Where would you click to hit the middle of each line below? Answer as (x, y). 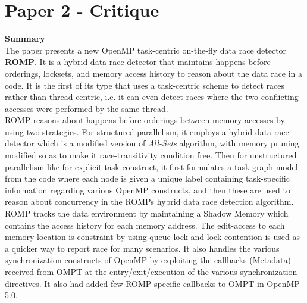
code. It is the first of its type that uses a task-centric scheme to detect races (145, 85)
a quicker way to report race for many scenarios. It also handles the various (142, 248)
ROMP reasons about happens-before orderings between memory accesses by (145, 120)
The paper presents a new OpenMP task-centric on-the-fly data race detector (146, 50)
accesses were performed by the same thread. (87, 108)
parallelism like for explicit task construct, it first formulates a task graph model (151, 166)
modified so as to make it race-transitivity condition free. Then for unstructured (151, 155)
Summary (25, 38)
